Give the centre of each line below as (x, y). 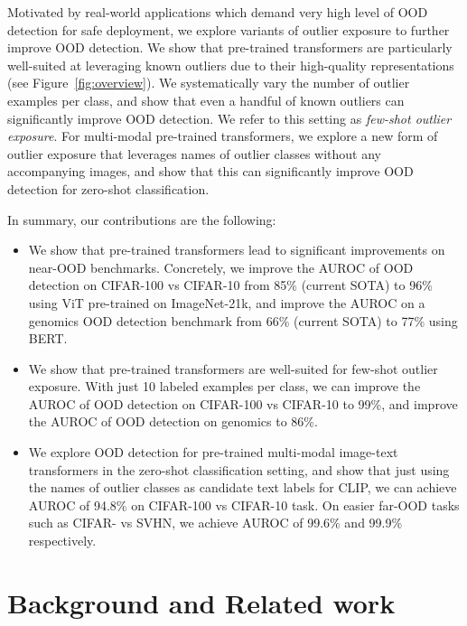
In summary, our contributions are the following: (142, 219)
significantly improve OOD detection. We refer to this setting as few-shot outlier (229, 118)
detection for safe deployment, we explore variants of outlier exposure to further (229, 29)
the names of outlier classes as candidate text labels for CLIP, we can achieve (243, 487)
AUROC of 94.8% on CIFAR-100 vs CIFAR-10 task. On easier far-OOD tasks (244, 505)
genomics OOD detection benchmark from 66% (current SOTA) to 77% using (243, 320)
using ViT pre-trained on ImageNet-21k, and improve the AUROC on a (227, 302)
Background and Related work (201, 602)
